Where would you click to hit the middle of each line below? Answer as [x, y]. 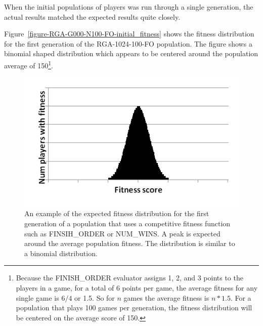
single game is [37, 297]
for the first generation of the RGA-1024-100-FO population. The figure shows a [128, 43]
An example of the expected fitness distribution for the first [117, 213]
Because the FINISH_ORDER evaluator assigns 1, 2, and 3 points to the [129, 278]
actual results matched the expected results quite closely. [92, 16]
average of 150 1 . [29, 64]
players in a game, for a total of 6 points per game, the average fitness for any [137, 287]
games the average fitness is [166, 297]
